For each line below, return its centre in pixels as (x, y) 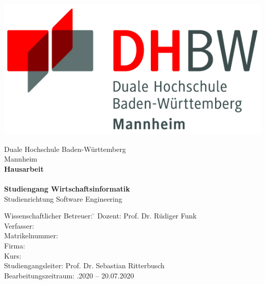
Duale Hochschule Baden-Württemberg (65, 149)
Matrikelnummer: (31, 235)
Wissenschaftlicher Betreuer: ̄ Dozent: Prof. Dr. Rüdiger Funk (100, 216)
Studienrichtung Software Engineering (63, 198)
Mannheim (21, 159)
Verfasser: (19, 225)
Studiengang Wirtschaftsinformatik (67, 188)
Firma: (15, 245)
